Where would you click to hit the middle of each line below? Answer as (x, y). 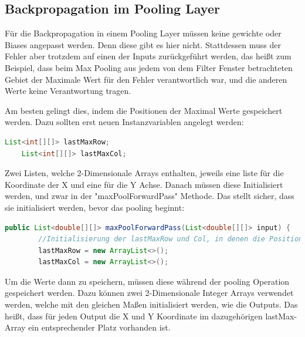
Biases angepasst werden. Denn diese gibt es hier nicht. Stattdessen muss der (143, 44)
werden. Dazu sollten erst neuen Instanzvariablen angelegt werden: (124, 122)
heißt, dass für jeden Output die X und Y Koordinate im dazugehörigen (134, 316)
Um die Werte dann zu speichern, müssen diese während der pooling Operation (147, 281)
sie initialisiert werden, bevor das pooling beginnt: (95, 207)
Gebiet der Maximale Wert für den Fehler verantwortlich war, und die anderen (146, 79)
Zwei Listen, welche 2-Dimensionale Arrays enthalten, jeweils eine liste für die (144, 173)
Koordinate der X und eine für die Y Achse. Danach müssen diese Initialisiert (144, 184)
